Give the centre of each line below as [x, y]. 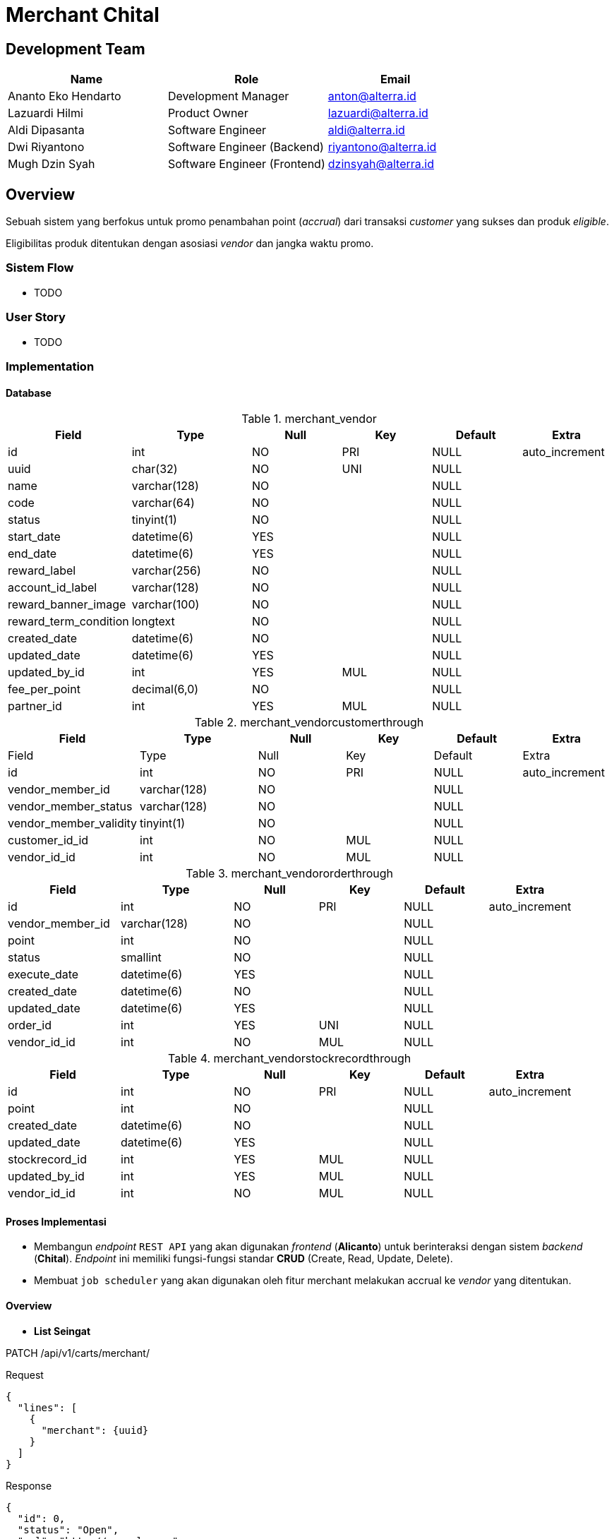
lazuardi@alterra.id [378, 113]
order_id [30, 1025]
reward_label [42, 571]
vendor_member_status [70, 807]
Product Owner [208, 113]
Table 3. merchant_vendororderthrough [290, 874]
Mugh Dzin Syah [52, 164]
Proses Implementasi [56, 1221]
